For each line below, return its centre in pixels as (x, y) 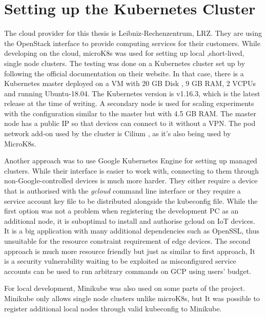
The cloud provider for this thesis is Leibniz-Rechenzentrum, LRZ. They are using (133, 33)
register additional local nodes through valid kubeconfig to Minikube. (113, 308)
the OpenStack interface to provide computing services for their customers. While (132, 43)
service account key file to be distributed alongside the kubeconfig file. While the (131, 200)
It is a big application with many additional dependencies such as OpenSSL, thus (132, 231)
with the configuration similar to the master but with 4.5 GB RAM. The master (130, 113)
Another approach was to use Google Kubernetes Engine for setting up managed (131, 161)
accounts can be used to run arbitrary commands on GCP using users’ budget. (128, 271)
